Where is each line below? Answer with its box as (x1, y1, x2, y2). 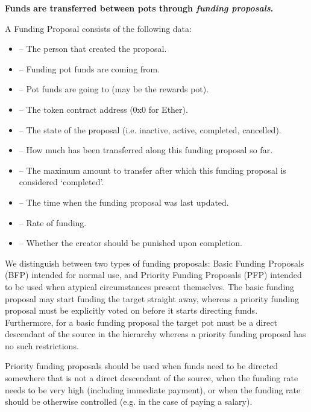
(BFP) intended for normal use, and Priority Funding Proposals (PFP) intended (5, 268, 302, 281)
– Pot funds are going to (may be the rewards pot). (19, 83, 209, 95)
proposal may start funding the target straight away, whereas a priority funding (5, 292, 299, 305)
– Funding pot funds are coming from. (19, 62, 160, 75)
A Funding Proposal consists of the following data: (5, 22, 192, 34)
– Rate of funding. (19, 216, 87, 229)
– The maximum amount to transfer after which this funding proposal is (19, 163, 286, 176)
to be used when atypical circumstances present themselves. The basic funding (5, 280, 295, 293)
